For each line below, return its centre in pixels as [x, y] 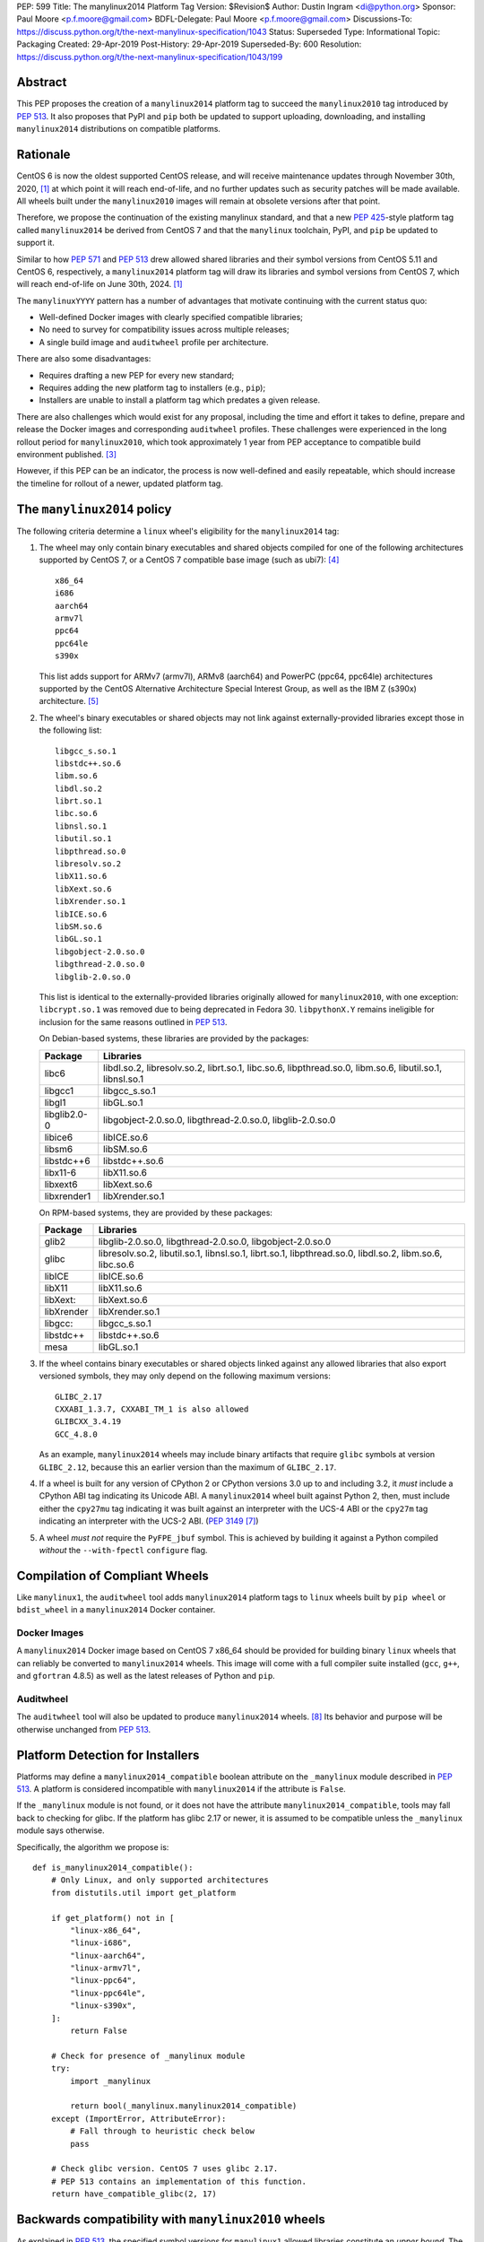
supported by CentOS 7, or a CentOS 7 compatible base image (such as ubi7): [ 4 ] [189, 560]
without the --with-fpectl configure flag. [123, 1550]
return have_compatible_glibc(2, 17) [134, 2194]
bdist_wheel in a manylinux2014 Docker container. [116, 1610]
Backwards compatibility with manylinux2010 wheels [171, 2219]
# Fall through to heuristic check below [163, 2131]
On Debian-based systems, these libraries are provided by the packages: [174, 1038]
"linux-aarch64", [108, 1955]
